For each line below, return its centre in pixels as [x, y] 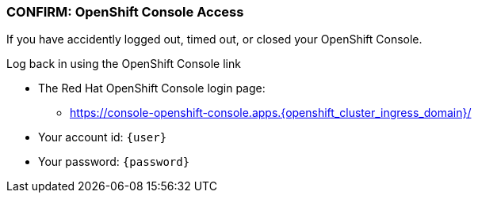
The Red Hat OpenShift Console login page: [152, 88]
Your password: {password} [114, 162]
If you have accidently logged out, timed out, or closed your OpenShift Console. [214, 39]
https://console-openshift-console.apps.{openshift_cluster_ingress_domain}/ [271, 113]
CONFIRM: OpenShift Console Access [125, 12]
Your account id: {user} [103, 137]
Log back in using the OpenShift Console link [124, 64]
